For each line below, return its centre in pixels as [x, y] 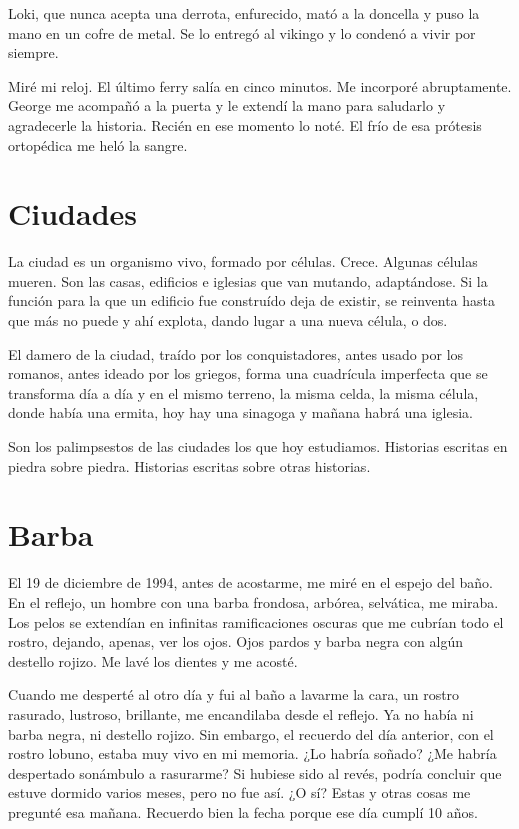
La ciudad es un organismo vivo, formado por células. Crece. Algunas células [243, 261]
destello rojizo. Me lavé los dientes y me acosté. [153, 660]
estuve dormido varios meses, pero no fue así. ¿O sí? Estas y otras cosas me [239, 792]
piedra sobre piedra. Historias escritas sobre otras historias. [189, 465]
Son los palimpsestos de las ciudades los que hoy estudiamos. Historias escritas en [258, 446]
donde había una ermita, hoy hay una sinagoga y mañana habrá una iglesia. [241, 412]
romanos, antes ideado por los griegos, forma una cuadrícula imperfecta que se [248, 373]
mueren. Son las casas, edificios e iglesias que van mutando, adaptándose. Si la [248, 280]
